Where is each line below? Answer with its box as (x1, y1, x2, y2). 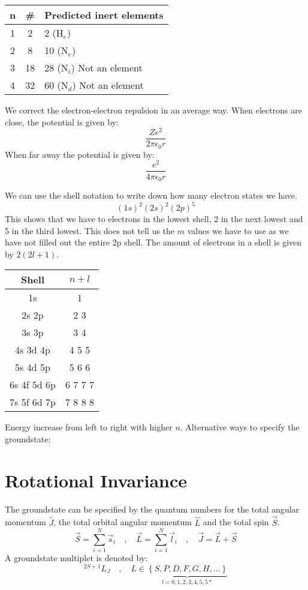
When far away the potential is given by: (5, 148, 155, 160)
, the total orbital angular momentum (53, 516, 192, 528)
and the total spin (203, 516, 269, 528)
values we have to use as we (187, 224, 289, 236)
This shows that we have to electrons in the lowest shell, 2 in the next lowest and (5, 212, 303, 225)
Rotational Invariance (5, 468, 188, 492)
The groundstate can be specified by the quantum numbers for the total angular (5, 502, 300, 515)
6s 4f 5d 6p (10, 378, 56, 392)
